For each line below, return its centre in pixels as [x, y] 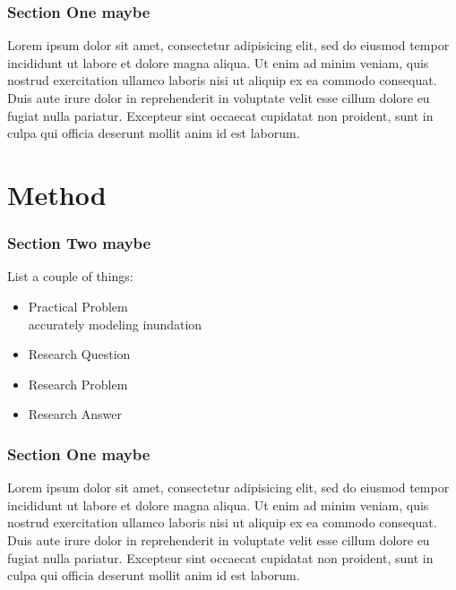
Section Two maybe [79, 243]
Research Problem [78, 384]
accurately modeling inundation [115, 324]
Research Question [79, 354]
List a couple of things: [70, 276]
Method [57, 194]
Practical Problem [78, 306]
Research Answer [75, 414]
